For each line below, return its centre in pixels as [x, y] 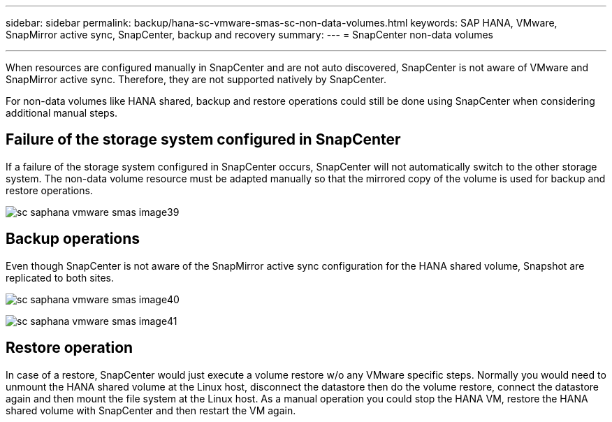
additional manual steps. [62, 113]
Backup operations [73, 239]
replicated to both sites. [60, 277]
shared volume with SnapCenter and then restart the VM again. [151, 410]
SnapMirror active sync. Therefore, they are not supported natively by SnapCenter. [196, 79]
